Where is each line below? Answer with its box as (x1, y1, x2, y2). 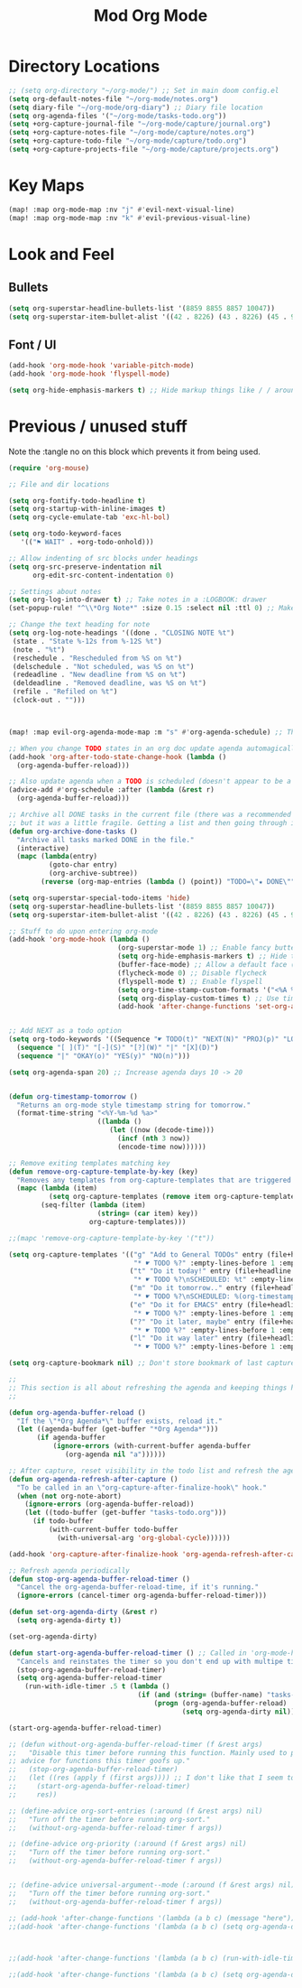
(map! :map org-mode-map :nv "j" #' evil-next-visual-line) (8, 205, 235, 214)
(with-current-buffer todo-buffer (48, 1525, 178, 1534)
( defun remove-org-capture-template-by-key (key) (8, 1166, 199, 1176)
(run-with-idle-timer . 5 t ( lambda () (24, 1682, 170, 1691)
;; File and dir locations (8, 479, 110, 488)
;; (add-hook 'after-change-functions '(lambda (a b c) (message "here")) (8, 1913, 296, 1923)
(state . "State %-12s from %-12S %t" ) (12, 636, 163, 646)
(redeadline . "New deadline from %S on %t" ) (12, 670, 187, 680)
